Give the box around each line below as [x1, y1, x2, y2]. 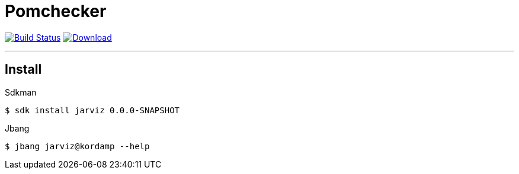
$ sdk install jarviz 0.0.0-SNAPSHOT [5, 105, 180, 115]
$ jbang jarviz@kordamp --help [5, 141, 150, 151]
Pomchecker [5, 1, 107, 21]
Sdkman [5, 87, 37, 97]
